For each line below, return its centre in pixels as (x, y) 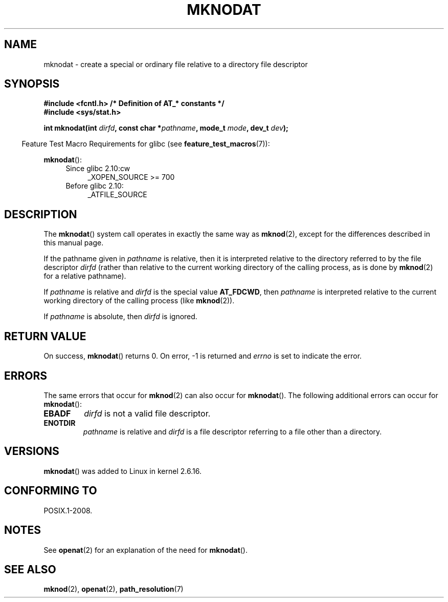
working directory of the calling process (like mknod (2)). (139, 301)
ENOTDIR (60, 423)
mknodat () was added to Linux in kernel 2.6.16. (122, 471)
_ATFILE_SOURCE (117, 195)
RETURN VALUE (45, 336)
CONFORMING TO (51, 491)
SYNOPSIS (32, 84)
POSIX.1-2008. (68, 510)
